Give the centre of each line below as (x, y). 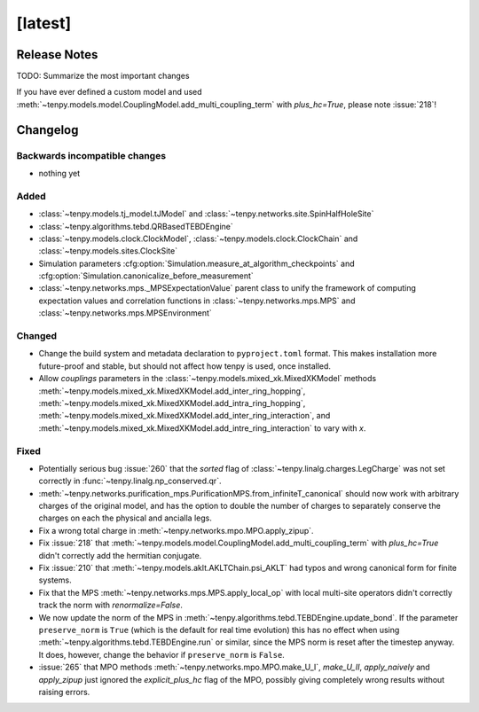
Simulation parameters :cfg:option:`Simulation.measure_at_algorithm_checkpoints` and (196, 263)
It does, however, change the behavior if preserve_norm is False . (162, 654)
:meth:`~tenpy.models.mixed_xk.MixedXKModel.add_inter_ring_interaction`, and (185, 416)
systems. (55, 580)
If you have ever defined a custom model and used (110, 92)
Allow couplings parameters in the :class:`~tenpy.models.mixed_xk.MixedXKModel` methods (208, 379)
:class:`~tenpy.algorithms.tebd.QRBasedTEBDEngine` (136, 226)
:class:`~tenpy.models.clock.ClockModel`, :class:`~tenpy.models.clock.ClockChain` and (198, 239)
